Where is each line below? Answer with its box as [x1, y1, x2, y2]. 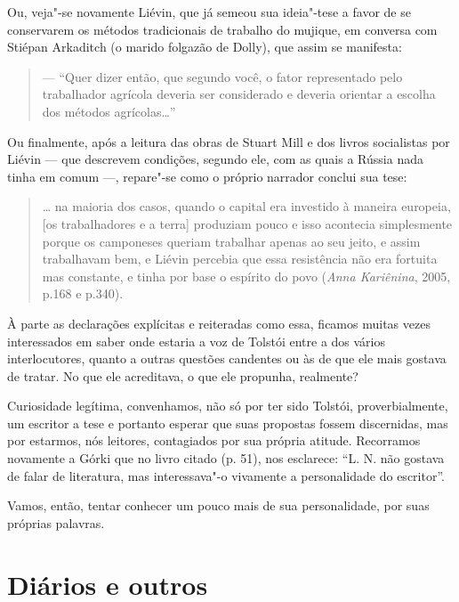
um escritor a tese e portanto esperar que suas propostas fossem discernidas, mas [7, 413, 448, 432]
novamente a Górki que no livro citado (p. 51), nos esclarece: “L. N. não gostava [7, 449, 445, 468]
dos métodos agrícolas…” [42, 102, 176, 120]
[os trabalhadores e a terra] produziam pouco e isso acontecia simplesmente [42, 214, 453, 232]
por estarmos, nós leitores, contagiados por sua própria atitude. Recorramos [7, 431, 421, 450]
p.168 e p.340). [42, 284, 124, 303]
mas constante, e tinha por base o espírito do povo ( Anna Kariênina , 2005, [42, 266, 451, 285]
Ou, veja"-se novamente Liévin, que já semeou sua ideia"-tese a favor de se [7, 3, 411, 20]
